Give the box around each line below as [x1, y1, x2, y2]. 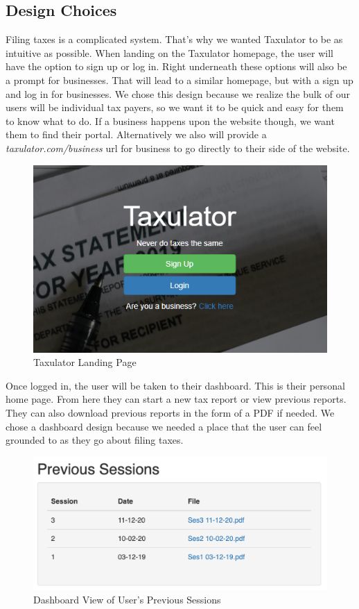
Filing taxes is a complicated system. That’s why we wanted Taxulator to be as [6, 32, 343, 47]
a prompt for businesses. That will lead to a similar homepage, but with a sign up [6, 72, 353, 87]
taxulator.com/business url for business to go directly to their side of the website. [6, 140, 350, 155]
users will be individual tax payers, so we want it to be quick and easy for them [6, 100, 344, 115]
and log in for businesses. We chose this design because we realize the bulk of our [6, 86, 350, 101]
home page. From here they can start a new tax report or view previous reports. [6, 392, 347, 406]
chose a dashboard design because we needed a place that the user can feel [6, 419, 322, 433]
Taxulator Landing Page [33, 355, 137, 369]
